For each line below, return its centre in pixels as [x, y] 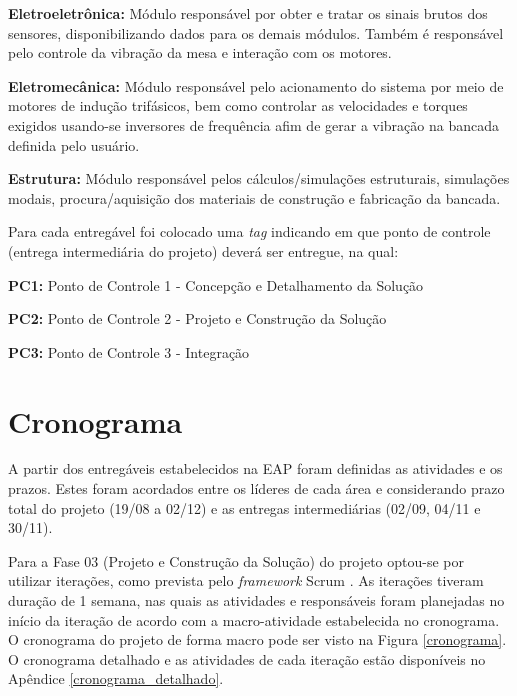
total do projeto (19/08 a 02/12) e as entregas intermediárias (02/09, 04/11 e [244, 507]
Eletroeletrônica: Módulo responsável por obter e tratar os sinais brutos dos [248, 13]
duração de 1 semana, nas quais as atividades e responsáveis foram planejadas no [256, 600]
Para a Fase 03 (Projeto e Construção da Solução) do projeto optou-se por [236, 560]
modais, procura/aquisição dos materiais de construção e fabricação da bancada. [254, 197]
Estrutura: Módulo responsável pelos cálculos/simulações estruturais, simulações [259, 178]
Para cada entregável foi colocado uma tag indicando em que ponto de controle [249, 231]
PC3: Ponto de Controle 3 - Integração [129, 351]
